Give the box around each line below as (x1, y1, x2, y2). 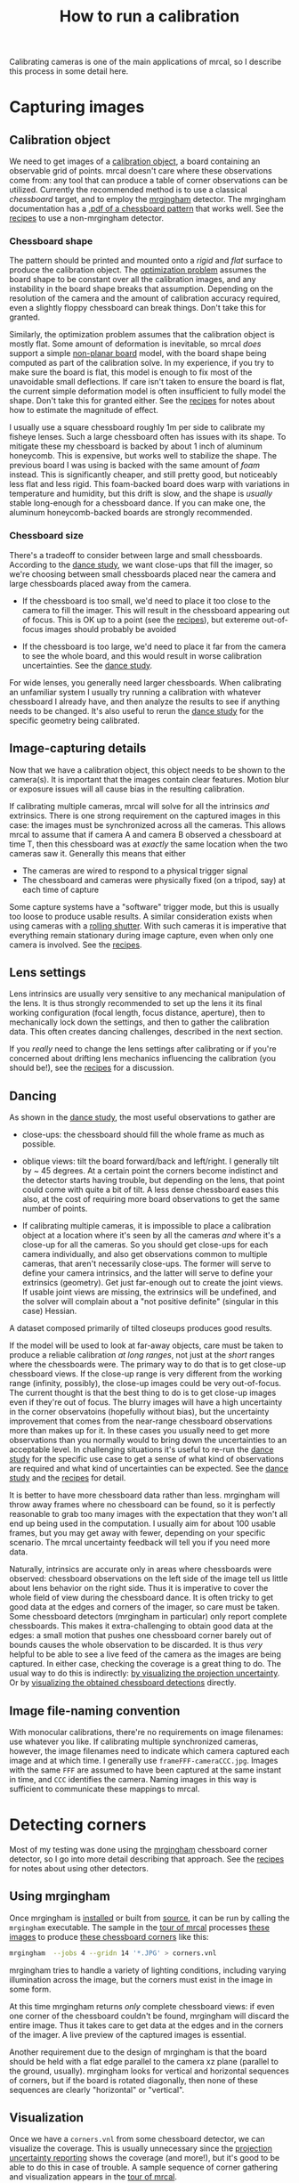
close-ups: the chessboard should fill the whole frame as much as (21, 1129, 265, 1140)
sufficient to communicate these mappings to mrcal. (9, 1783, 200, 1795)
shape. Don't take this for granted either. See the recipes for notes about (9, 395, 276, 406)
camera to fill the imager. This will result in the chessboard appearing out (21, 605, 290, 615)
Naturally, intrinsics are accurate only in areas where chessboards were (9, 1564, 272, 1575)
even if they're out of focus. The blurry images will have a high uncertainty (9, 1397, 283, 1408)
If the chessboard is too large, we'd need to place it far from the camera (21, 641, 287, 652)
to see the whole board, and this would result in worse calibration (21, 650, 263, 661)
